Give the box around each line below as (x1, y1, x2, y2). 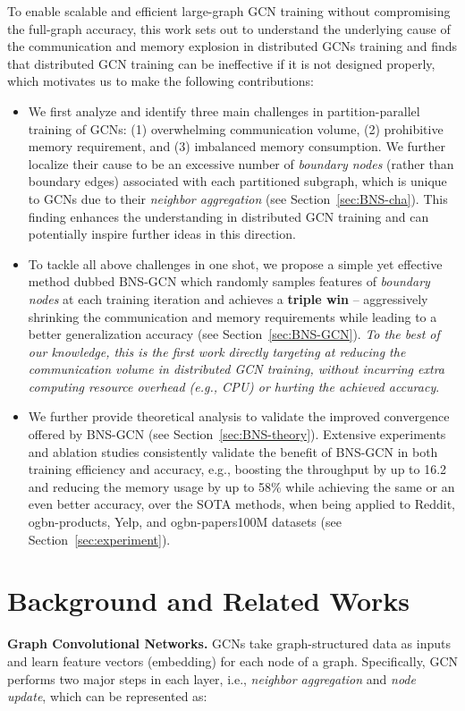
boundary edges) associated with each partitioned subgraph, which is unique (28, 172, 447, 190)
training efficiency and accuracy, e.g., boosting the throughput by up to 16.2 (28, 460, 447, 478)
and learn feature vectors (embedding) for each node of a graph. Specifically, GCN (7, 651, 459, 670)
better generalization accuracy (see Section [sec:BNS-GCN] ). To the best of (28, 325, 440, 343)
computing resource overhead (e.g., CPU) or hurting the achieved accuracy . (28, 377, 440, 395)
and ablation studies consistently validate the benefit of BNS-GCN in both (28, 442, 438, 461)
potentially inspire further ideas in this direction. (28, 224, 296, 243)
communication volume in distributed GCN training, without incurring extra (28, 360, 445, 378)
